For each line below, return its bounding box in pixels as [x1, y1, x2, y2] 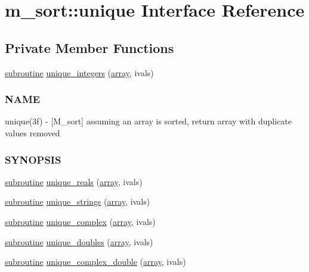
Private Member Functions [5, 38, 174, 57]
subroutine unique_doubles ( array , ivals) [5, 235, 153, 248]
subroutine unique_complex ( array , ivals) [5, 215, 156, 227]
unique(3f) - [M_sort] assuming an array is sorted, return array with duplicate [5, 115, 292, 127]
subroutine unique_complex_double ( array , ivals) [5, 255, 186, 268]
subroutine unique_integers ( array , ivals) [5, 66, 154, 79]
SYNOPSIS [5, 152, 61, 167]
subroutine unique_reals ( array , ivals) [5, 175, 143, 187]
